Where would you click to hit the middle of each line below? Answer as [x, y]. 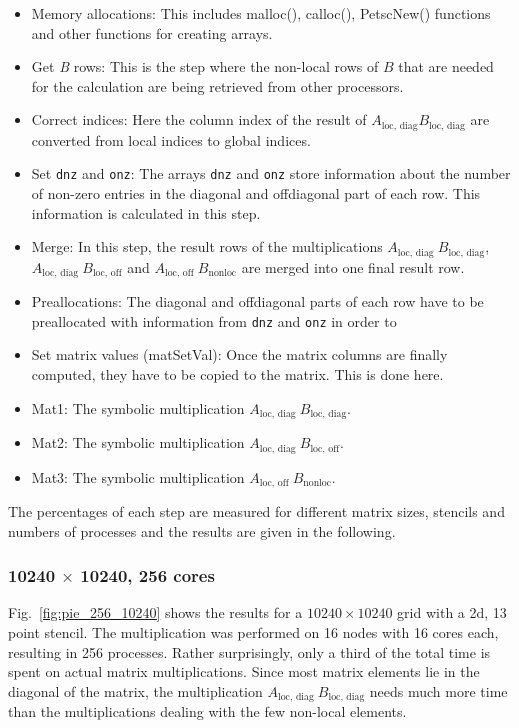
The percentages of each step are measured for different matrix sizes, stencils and [256, 510]
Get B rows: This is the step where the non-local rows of [205, 66]
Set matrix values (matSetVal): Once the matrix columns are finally [239, 354]
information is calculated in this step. [146, 212]
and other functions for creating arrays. [152, 32]
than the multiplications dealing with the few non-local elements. [207, 711]
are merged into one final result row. [353, 266]
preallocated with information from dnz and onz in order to [214, 320]
